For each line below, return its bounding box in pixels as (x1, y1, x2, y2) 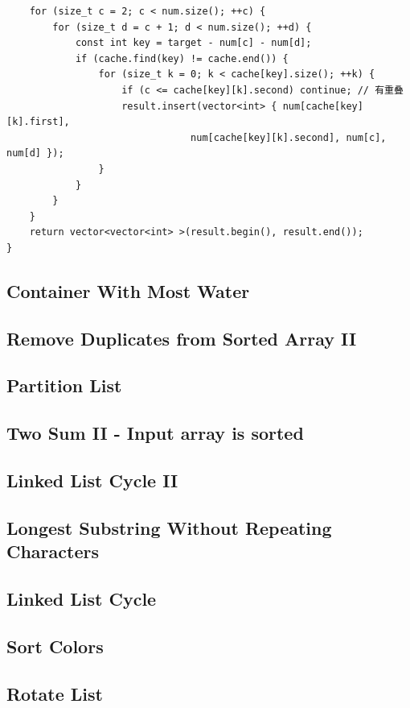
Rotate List (6, 681, 103, 706)
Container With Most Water (6, 278, 250, 303)
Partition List (6, 373, 122, 398)
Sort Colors (6, 633, 104, 658)
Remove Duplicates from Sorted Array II (6, 325, 357, 350)
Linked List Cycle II (6, 468, 178, 493)
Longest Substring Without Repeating (6, 515, 332, 540)
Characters (6, 539, 99, 564)
